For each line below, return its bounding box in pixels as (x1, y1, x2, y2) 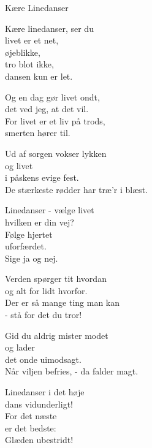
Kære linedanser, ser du (5, 21, 94, 34)
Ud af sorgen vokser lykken (5, 146, 107, 159)
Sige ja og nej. (5, 251, 58, 264)
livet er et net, (5, 34, 59, 47)
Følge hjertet (5, 227, 53, 240)
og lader (5, 341, 36, 354)
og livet (5, 159, 33, 172)
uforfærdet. (5, 240, 47, 252)
